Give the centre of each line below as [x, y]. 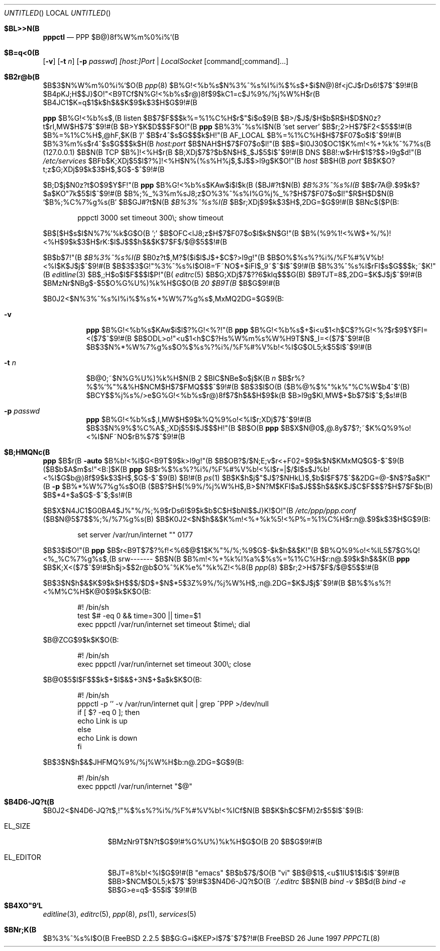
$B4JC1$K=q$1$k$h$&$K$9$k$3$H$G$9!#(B [120, 102]
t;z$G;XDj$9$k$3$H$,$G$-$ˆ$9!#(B [104, 169]
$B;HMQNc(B [27, 452]
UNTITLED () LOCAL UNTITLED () [58, 13]
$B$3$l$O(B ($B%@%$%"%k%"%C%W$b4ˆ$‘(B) [325, 387]
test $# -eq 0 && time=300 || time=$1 [139, 616]
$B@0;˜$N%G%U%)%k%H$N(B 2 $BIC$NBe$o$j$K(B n [181, 378]
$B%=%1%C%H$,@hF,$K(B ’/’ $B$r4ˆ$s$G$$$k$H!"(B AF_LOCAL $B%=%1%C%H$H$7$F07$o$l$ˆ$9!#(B [222, 135]
